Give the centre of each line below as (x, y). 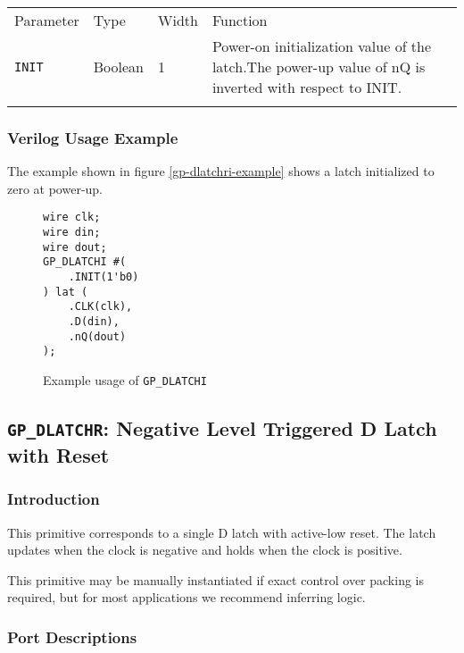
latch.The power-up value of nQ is (319, 67)
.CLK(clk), (100, 307)
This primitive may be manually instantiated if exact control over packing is (216, 579)
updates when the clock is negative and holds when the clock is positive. (205, 550)
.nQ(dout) (97, 336)
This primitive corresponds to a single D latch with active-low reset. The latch (222, 532)
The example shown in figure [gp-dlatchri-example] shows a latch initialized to (221, 171)
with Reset (58, 454)
